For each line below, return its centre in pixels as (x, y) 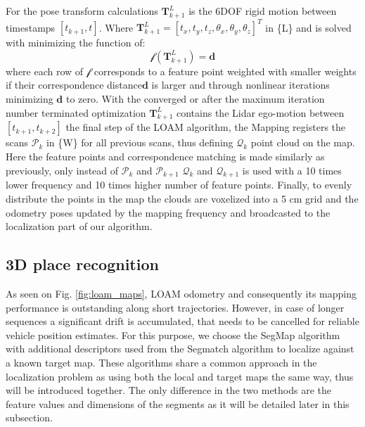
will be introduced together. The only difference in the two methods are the (168, 390)
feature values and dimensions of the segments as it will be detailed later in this (178, 403)
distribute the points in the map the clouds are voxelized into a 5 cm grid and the (182, 199)
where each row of (45, 71)
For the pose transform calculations (82, 11)
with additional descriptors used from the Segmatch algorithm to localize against (180, 349)
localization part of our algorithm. (79, 226)
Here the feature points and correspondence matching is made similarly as (165, 157)
